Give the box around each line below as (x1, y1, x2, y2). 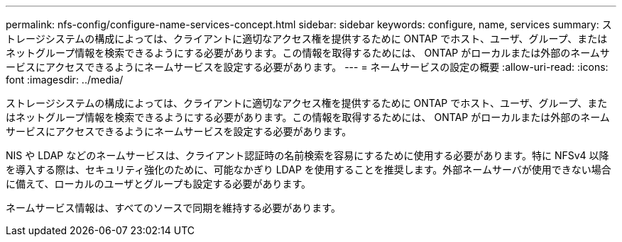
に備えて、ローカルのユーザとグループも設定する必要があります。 (6, 178, 312, 190)
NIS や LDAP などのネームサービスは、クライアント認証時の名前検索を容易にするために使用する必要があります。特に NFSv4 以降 (6, 149, 609, 161)
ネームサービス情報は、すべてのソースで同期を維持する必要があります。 (6, 202, 341, 214)
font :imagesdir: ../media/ (6, 74, 124, 86)
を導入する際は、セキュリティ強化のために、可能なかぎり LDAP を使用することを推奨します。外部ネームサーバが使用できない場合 (6, 163, 611, 175)
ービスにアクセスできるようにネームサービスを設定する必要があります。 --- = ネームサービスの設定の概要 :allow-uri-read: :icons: (6, 61, 609, 73)
